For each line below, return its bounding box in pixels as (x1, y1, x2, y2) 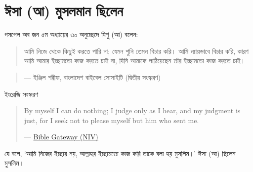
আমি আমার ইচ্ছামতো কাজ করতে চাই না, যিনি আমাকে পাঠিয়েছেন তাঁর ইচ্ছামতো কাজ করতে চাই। (24, 55, 246, 66)
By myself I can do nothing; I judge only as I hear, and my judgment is (24, 105, 241, 116)
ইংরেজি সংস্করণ (4, 88, 39, 99)
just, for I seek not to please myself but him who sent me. (24, 115, 199, 125)
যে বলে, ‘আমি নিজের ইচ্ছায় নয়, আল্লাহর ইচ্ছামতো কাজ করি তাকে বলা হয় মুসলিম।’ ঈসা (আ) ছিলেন (4, 148, 236, 158)
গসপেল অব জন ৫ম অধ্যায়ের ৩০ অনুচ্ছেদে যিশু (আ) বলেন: (4, 29, 138, 40)
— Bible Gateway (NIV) (24, 131, 98, 142)
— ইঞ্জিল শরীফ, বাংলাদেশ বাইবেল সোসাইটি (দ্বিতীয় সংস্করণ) (24, 72, 161, 82)
